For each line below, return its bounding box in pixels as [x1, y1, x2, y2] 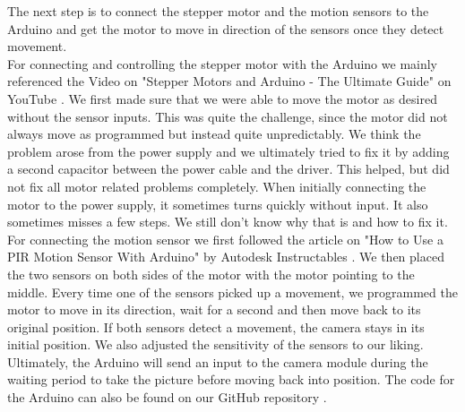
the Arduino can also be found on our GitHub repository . [7, 388, 327, 407]
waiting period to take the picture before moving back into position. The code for [7, 370, 455, 389]
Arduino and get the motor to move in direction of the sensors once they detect [7, 19, 444, 38]
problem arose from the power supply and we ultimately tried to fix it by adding [7, 142, 450, 160]
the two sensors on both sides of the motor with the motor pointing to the [7, 264, 415, 283]
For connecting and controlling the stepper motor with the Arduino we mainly [7, 54, 438, 73]
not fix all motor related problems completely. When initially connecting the [7, 176, 426, 195]
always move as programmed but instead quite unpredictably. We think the [7, 124, 421, 143]
